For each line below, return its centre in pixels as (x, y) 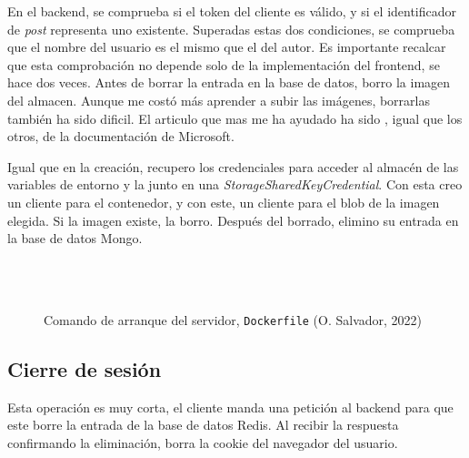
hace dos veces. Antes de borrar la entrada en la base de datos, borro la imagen (229, 82)
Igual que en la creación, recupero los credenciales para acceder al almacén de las (233, 166)
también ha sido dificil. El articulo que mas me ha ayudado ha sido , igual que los (235, 118)
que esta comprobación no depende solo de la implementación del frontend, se (224, 64)
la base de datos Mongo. (75, 238)
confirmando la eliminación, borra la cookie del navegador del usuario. (203, 442)
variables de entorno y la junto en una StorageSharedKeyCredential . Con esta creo (235, 184)
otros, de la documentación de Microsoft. (121, 136)
